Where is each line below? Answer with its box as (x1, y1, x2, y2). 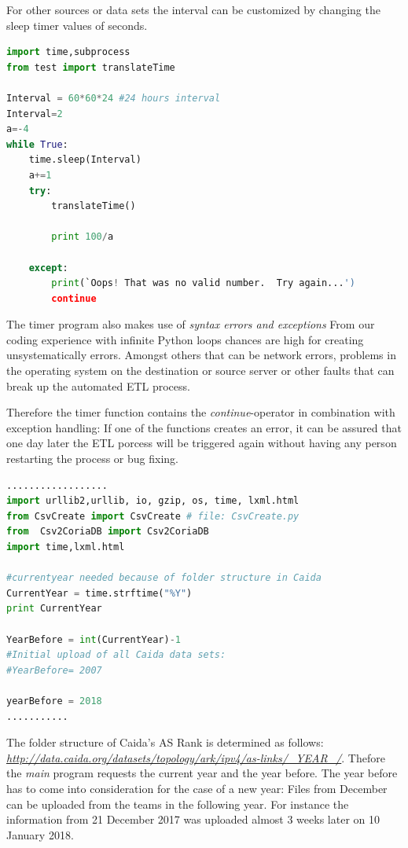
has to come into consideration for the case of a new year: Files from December (6, 780, 388, 796)
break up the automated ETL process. (6, 377, 190, 394)
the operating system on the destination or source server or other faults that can (6, 362, 395, 379)
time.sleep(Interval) (28, 154, 142, 166)
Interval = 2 (6, 108, 63, 119)
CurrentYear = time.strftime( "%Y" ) (6, 587, 193, 599)
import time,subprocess (6, 46, 130, 58)
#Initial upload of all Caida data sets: (6, 649, 226, 661)
